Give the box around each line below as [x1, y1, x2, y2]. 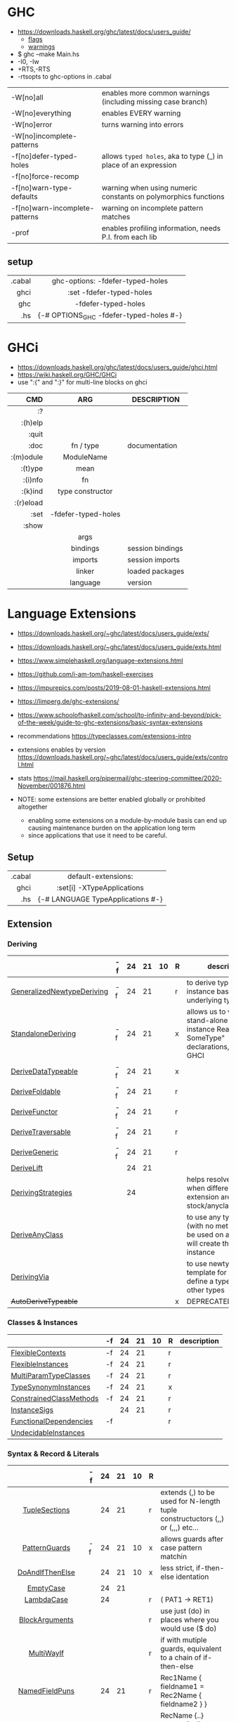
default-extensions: [67, 871, 133, 881]
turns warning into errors [101, 119, 184, 129]
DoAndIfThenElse [17, 1567, 76, 1577]
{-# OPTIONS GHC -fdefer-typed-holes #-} [37, 310, 183, 321]
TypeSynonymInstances [11, 1382, 91, 1392]
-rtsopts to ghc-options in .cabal [17, 72, 112, 81]
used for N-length [160, 1496, 221, 1506]
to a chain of [160, 1652, 202, 1662]
